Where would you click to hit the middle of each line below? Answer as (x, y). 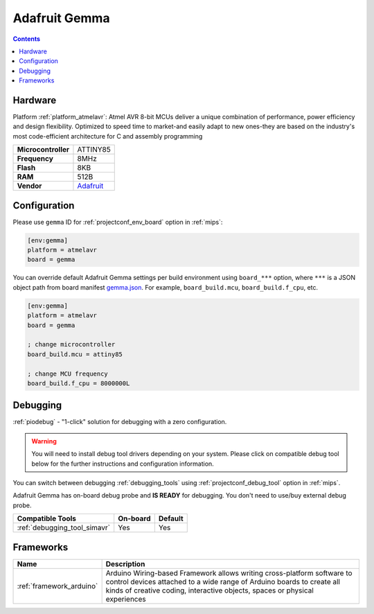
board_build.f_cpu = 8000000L (79, 383)
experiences (126, 599)
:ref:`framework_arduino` (57, 586)
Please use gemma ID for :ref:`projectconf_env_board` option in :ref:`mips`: (118, 222)
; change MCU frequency (68, 374)
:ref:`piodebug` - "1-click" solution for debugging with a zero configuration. (120, 422)
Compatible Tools (46, 518)
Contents (27, 39)
